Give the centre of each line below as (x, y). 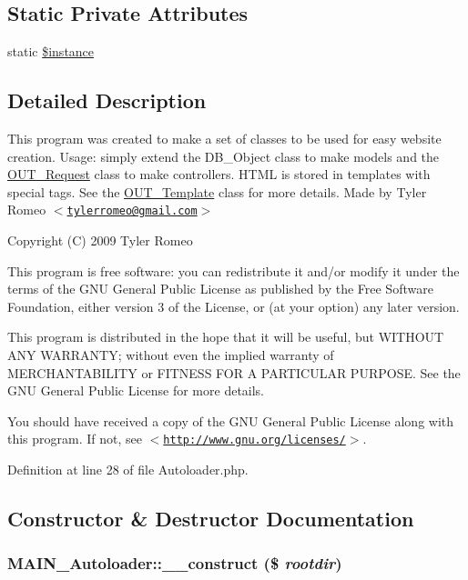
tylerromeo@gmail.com (132, 211)
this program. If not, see (75, 439)
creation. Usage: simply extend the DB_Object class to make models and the (224, 156)
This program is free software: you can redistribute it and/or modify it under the (234, 270)
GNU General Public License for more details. (136, 390)
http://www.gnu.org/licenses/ (254, 440)
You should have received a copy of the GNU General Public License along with (231, 420)
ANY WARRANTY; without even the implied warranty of (171, 355)
